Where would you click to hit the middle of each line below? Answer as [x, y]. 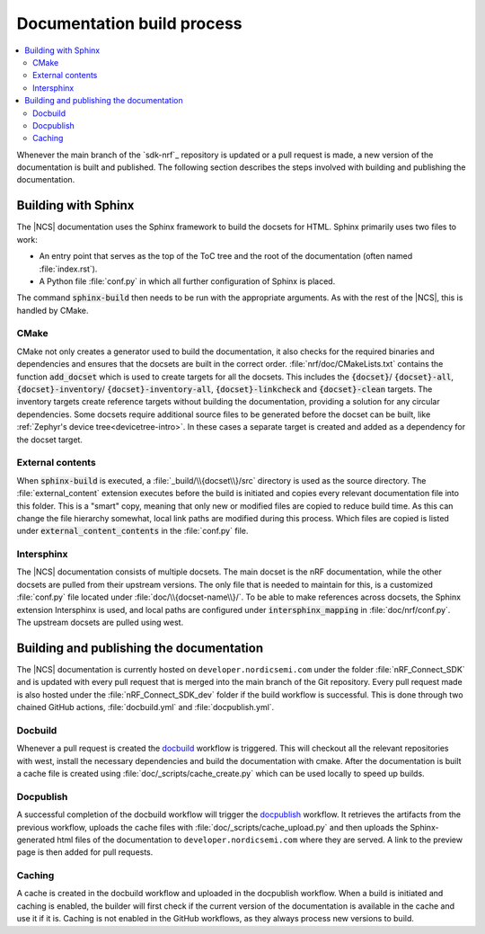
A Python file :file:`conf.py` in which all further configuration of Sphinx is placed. [187, 281]
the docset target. [49, 440]
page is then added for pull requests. [85, 852]
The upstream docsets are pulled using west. [100, 622]
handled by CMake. [53, 310]
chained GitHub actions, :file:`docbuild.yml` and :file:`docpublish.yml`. [145, 707]
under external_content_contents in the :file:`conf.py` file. [132, 531]
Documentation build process [129, 23]
